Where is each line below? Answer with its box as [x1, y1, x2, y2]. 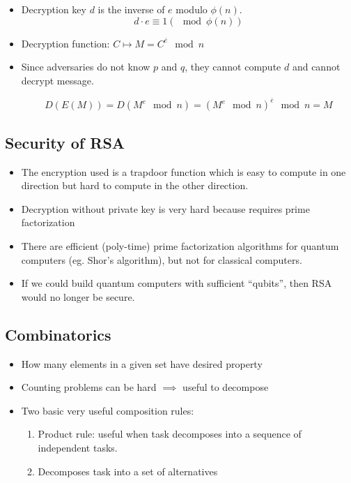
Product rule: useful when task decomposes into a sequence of [38, 426, 302, 441]
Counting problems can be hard [21, 380, 157, 394]
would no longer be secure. [21, 289, 135, 304]
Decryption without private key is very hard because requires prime [21, 201, 310, 216]
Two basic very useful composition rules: [21, 403, 194, 417]
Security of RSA [5, 131, 125, 153]
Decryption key [21, 2, 86, 16]
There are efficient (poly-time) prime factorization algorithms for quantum [21, 239, 339, 253]
